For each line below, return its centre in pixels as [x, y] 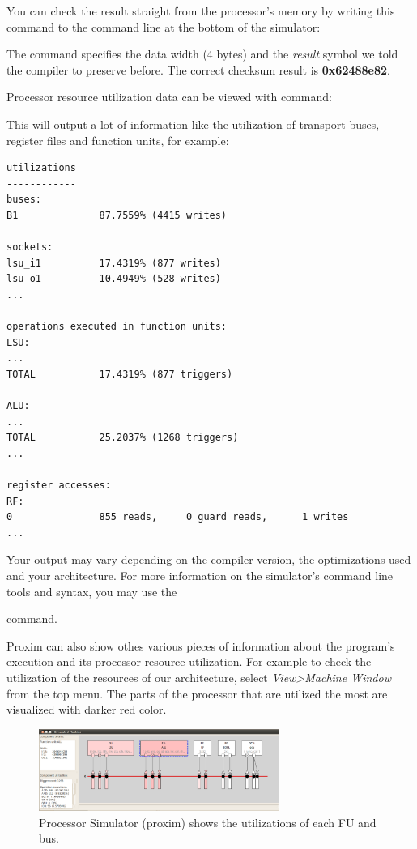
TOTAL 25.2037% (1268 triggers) [123, 438]
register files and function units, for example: [118, 140]
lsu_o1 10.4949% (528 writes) [114, 279]
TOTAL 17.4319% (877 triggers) [120, 374]
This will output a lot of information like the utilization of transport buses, [193, 124]
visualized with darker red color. [87, 709]
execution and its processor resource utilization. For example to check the [189, 661]
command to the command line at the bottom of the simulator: [164, 26]
